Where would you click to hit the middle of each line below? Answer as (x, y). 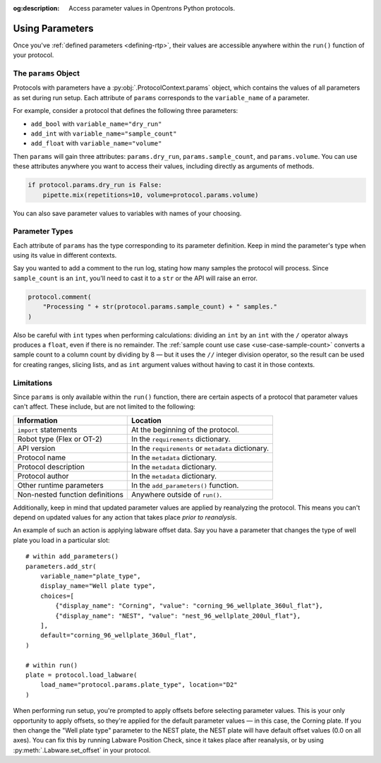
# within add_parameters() (72, 557)
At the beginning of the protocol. (185, 429)
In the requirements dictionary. (181, 439)
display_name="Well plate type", (98, 586)
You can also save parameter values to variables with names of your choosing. (127, 213)
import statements (47, 429)
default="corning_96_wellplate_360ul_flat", (118, 636)
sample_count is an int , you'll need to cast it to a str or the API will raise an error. (135, 278)
